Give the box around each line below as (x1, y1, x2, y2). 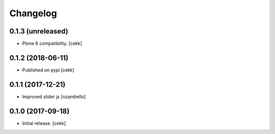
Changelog (9, 8, 57, 19)
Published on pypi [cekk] (22, 66, 75, 73)
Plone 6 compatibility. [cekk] (22, 41, 82, 47)
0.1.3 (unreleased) (9, 27, 68, 36)
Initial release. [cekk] (22, 120, 66, 126)
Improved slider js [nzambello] (22, 93, 86, 99)
